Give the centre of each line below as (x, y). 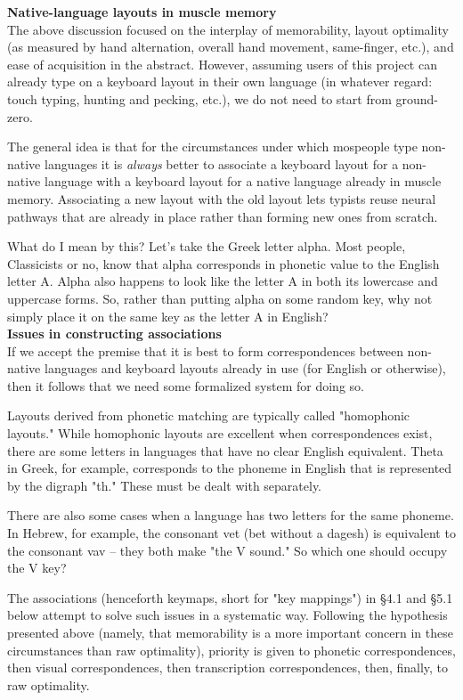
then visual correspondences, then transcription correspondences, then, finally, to (228, 667)
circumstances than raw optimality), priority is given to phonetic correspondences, (231, 650)
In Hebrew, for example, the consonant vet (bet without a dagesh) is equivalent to (231, 533)
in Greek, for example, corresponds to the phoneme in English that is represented (230, 468)
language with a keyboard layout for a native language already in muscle (243, 181)
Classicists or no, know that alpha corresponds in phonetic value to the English (223, 263)
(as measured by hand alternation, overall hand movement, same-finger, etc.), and (231, 47)
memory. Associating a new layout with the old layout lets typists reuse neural (222, 198)
